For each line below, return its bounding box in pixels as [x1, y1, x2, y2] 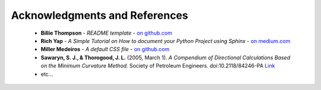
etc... [40, 71, 53, 78]
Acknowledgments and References [11, 9, 188, 22]
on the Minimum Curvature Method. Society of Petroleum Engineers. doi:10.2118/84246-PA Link [40, 62, 275, 69]
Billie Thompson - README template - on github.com [40, 29, 172, 36]
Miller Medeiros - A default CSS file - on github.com [40, 46, 169, 53]
